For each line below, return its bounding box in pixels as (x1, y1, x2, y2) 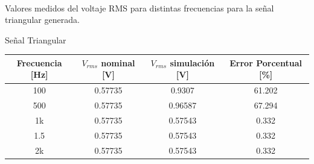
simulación (170, 56, 215, 69)
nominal (101, 56, 135, 69)
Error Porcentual (229, 56, 302, 69)
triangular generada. (5, 13, 80, 26)
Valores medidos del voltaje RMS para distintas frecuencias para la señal (5, 1, 274, 14)
